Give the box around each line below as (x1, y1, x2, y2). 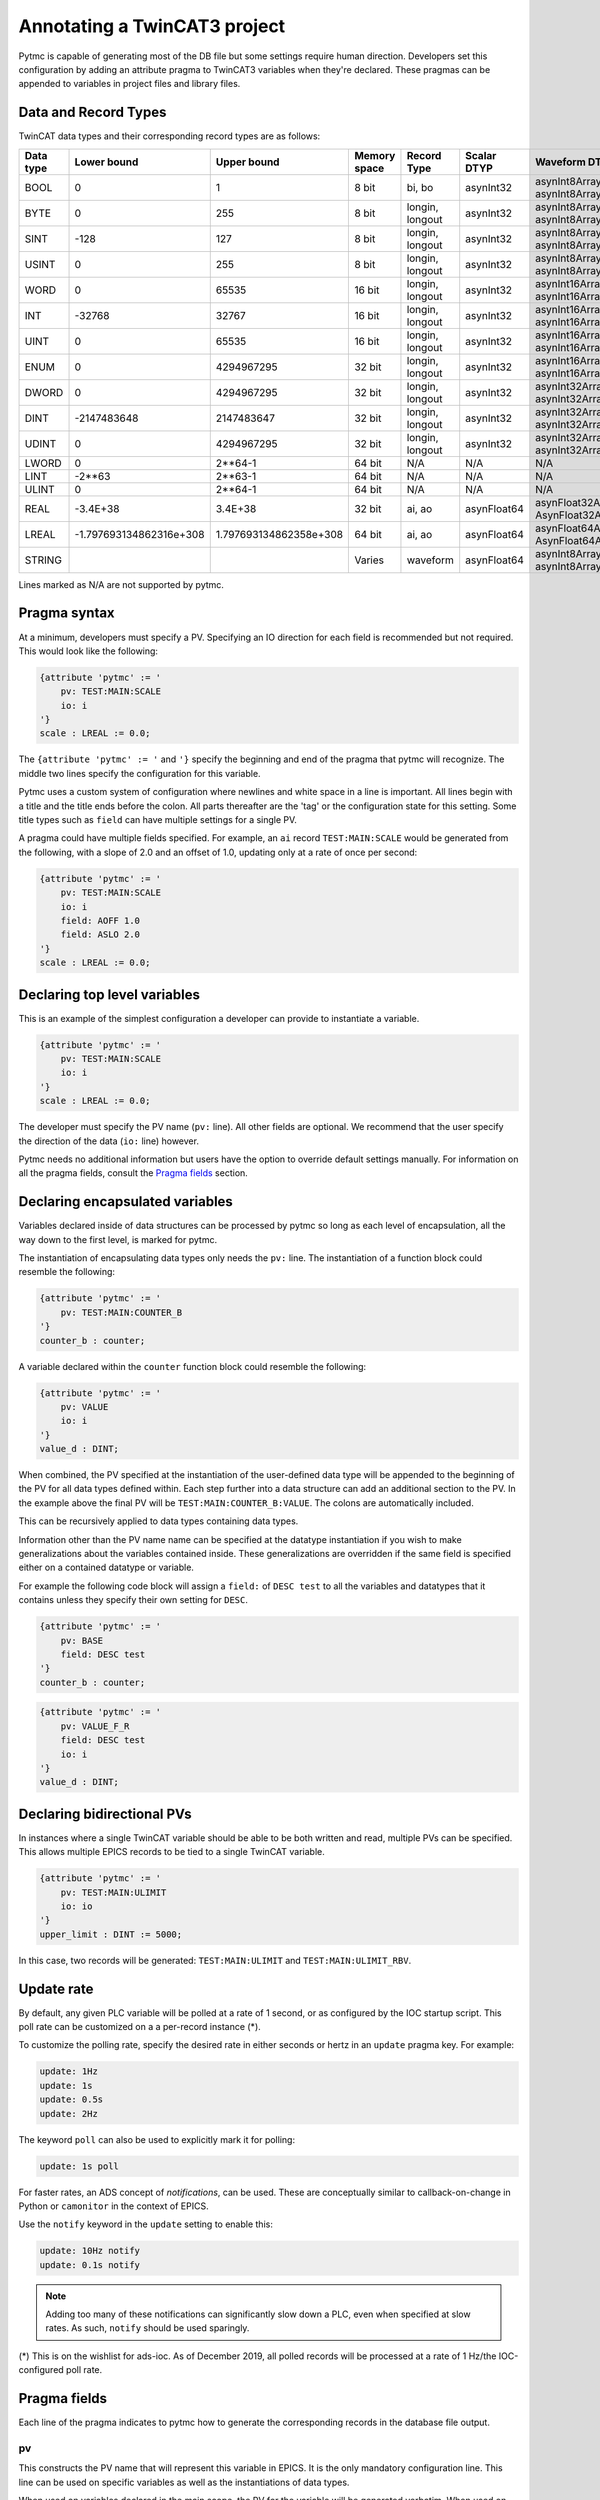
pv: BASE (60, 1635, 104, 1646)
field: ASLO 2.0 (60, 929, 140, 940)
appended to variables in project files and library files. (18, 78, 241, 90)
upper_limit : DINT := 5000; (39, 1928, 183, 1940)
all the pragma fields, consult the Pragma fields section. (18, 1167, 249, 1179)
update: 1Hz (39, 2066, 99, 2077)
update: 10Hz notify (39, 2245, 140, 2257)
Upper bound (215, 155, 280, 169)
